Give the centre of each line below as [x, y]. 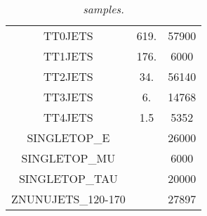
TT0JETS [68, 36]
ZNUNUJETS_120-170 [68, 199]
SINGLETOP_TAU [68, 178]
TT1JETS [68, 56]
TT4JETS [68, 117]
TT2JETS [68, 76]
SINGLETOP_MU [68, 158]
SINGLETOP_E [68, 138]
